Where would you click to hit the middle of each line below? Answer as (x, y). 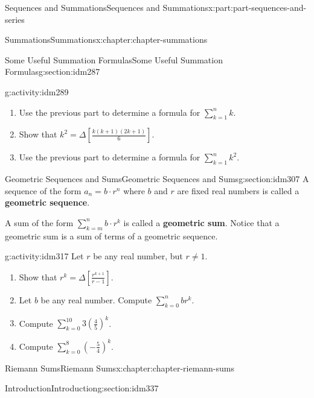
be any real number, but (138, 256)
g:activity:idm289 (37, 91)
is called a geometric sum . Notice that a (201, 222)
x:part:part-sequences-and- (258, 7)
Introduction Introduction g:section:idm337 (82, 388)
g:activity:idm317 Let (44, 256)
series (15, 19)
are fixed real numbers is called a (238, 190)
